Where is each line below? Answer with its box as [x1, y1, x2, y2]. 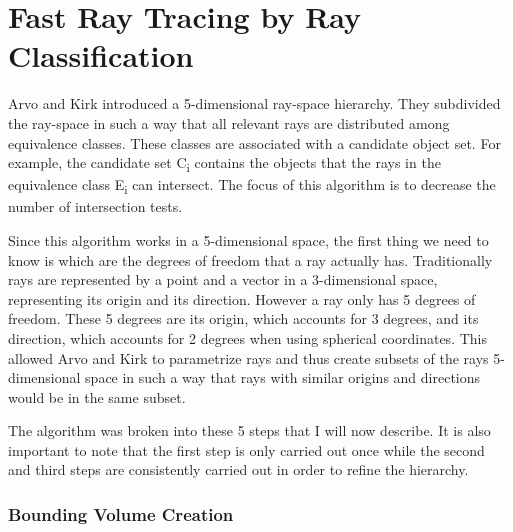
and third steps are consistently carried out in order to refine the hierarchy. [8, 459, 469, 480]
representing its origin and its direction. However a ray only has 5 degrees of [8, 288, 476, 309]
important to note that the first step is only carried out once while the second [8, 439, 485, 460]
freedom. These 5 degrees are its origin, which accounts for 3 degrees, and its [8, 308, 479, 329]
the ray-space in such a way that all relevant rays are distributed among [8, 112, 450, 133]
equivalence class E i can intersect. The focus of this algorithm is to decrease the [8, 174, 496, 198]
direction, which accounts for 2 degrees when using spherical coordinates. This [8, 327, 487, 348]
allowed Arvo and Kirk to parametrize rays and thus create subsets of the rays [8, 347, 489, 368]
